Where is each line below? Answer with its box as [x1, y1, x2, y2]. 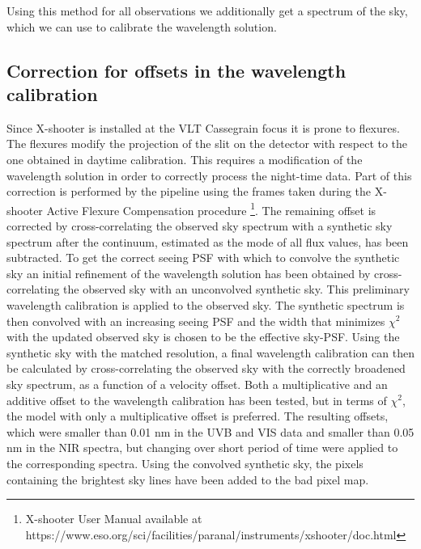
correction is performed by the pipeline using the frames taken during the [6, 183, 372, 200]
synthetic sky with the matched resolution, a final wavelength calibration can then [6, 344, 415, 361]
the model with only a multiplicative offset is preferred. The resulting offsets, [6, 408, 389, 424]
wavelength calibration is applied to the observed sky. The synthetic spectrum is [6, 296, 405, 313]
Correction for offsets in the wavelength [6, 57, 347, 82]
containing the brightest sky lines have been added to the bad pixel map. [6, 471, 369, 488]
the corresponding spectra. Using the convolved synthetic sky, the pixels [6, 454, 364, 471]
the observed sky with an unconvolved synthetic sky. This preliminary [63, 281, 410, 298]
